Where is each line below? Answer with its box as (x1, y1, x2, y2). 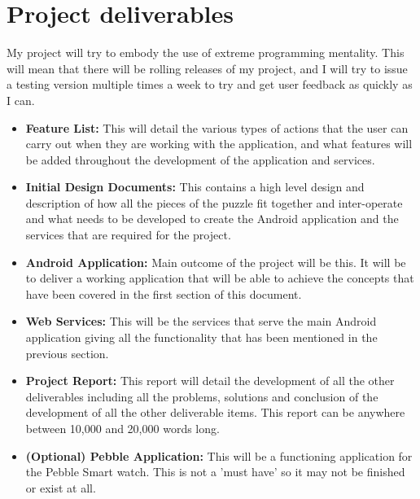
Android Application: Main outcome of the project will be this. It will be (25, 253, 406, 270)
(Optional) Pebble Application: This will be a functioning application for (25, 447, 413, 464)
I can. (7, 91, 35, 108)
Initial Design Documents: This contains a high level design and (25, 178, 365, 195)
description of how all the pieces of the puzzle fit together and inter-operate (25, 194, 403, 211)
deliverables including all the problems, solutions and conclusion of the (25, 387, 378, 405)
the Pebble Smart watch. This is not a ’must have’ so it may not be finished (25, 463, 405, 480)
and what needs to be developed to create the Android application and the (25, 210, 399, 227)
